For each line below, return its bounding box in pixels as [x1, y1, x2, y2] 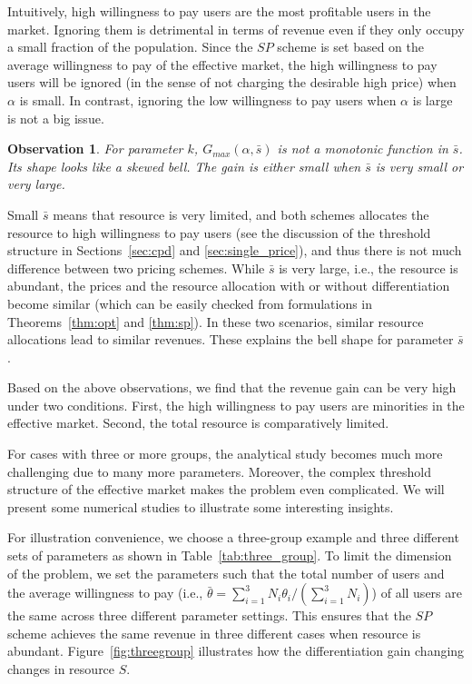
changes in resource [7, 659, 115, 678]
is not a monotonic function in [277, 139, 448, 158]
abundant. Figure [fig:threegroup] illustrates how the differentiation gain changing [7, 641, 465, 660]
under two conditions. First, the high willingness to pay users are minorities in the [7, 395, 465, 414]
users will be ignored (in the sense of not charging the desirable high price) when [7, 73, 457, 92]
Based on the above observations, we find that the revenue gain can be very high [7, 378, 457, 397]
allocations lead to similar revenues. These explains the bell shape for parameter [7, 330, 454, 349]
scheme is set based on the [277, 37, 424, 56]
